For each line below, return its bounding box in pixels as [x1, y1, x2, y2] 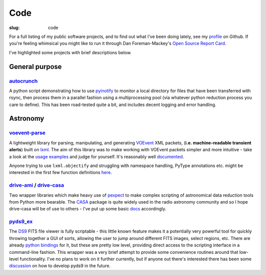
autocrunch [9, 77, 38, 84]
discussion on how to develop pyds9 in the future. [9, 263, 111, 269]
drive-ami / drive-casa [9, 182, 64, 189]
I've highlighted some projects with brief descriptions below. [9, 49, 132, 55]
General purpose [9, 62, 62, 71]
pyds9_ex [9, 218, 33, 225]
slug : [9, 25, 20, 31]
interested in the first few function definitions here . [9, 170, 112, 175]
